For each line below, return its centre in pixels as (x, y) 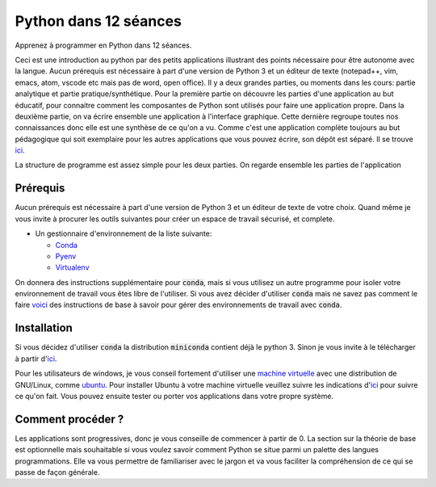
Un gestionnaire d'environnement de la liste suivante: (124, 233)
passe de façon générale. (57, 472)
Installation (44, 328)
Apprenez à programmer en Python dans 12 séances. (103, 45)
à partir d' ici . (36, 359)
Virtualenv (72, 267)
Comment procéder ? (69, 419)
